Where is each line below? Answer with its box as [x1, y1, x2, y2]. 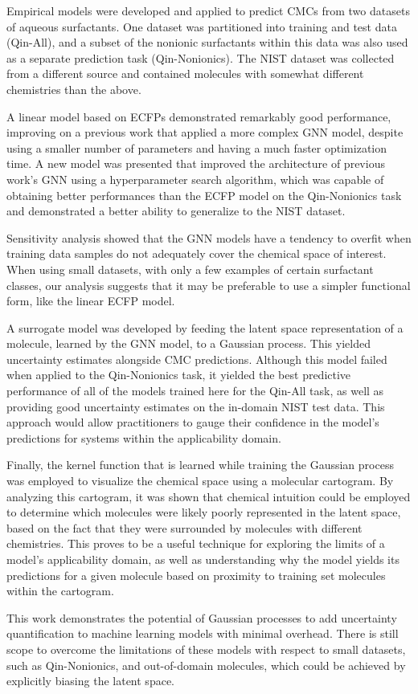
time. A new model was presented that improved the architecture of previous [6, 155, 385, 172]
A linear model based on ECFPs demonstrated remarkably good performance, [6, 108, 391, 125]
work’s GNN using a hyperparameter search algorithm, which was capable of [6, 170, 384, 187]
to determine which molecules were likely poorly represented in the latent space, [6, 504, 401, 520]
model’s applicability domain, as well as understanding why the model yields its [6, 551, 400, 567]
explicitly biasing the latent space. [6, 672, 174, 689]
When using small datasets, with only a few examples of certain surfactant [6, 260, 374, 277]
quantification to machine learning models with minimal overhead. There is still [6, 625, 399, 642]
